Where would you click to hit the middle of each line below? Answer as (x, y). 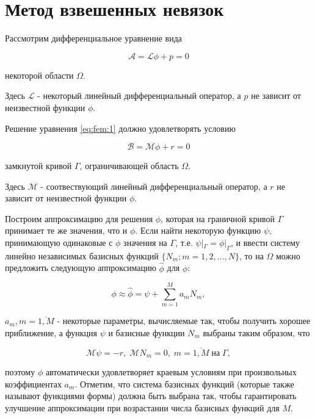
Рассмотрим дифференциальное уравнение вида (94, 38)
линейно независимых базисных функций (82, 255)
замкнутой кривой (38, 166)
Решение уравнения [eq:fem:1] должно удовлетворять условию (120, 128)
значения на (145, 243)
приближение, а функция (51, 332)
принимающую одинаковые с (59, 243)
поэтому (20, 372)
